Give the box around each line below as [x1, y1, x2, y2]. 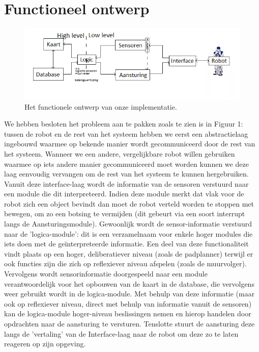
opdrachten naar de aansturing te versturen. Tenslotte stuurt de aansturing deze [4, 318, 255, 329]
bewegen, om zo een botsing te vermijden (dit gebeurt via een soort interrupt [4, 208, 245, 219]
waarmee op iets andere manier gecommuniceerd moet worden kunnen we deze [4, 158, 249, 169]
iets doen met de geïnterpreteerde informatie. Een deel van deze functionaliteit [4, 238, 249, 249]
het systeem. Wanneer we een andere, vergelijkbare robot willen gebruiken [4, 148, 235, 159]
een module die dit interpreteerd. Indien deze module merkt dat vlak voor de [4, 188, 244, 199]
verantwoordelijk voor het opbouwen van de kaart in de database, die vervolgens [4, 278, 254, 289]
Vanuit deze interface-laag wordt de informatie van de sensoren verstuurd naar [4, 178, 249, 189]
